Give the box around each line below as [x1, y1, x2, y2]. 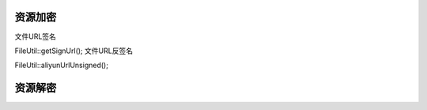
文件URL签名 [14, 32, 57, 41]
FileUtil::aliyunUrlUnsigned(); [14, 60, 108, 70]
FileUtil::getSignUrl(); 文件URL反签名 [14, 46, 134, 55]
